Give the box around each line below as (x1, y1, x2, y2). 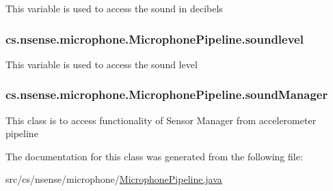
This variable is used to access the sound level (5, 57, 198, 71)
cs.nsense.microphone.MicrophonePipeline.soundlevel (5, 30, 304, 47)
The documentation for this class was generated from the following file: (5, 149, 303, 163)
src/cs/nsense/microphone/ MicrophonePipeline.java (5, 172, 222, 186)
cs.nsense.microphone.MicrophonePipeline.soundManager (5, 86, 328, 103)
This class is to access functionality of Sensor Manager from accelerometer (5, 113, 317, 127)
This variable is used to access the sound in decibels (5, 1, 223, 15)
